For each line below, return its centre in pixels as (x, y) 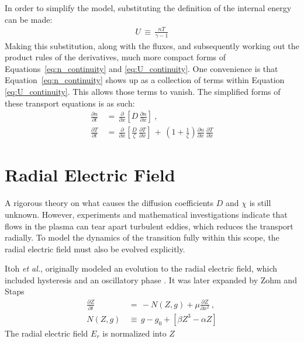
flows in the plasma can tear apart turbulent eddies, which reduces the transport (149, 226)
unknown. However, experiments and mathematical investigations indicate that (146, 214)
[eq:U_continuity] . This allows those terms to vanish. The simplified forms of (143, 91)
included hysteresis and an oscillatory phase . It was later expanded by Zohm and (151, 279)
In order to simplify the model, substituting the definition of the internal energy (148, 8)
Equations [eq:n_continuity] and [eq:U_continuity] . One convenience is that (141, 68)
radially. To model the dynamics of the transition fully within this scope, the (142, 237)
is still (260, 203)
